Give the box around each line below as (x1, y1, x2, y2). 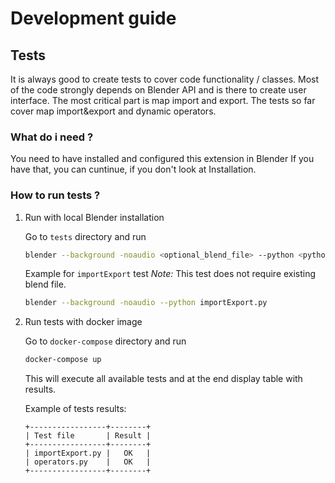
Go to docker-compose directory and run (24, 335, 187, 347)
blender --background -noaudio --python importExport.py (24, 298, 268, 308)
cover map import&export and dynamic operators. (10, 105, 217, 117)
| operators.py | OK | (24, 457, 152, 467)
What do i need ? (10, 130, 94, 144)
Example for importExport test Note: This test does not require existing (24, 268, 317, 280)
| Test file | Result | (24, 431, 152, 441)
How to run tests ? (10, 188, 101, 202)
